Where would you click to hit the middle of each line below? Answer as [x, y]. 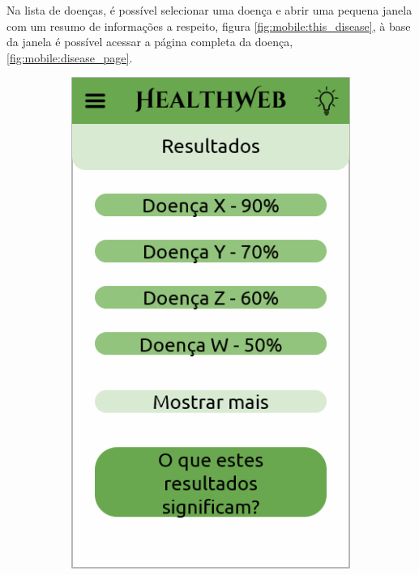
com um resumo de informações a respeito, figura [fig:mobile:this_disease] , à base [209, 26]
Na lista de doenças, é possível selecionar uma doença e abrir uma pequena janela [209, 10]
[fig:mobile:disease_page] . [70, 57]
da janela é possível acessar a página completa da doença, [150, 42]
